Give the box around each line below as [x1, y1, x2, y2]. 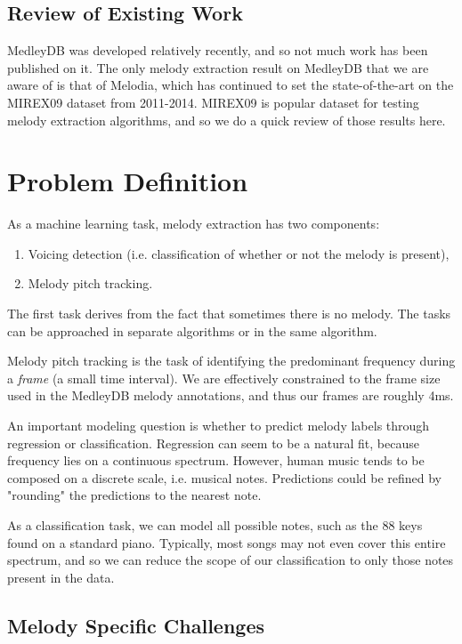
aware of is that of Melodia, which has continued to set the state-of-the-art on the [7, 76, 454, 94]
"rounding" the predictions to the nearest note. [7, 486, 262, 504]
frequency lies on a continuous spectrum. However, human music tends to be [7, 451, 425, 470]
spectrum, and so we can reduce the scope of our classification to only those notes [7, 551, 454, 569]
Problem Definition [7, 163, 248, 199]
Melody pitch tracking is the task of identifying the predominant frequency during [7, 351, 456, 370]
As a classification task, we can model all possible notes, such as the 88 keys [7, 516, 423, 535]
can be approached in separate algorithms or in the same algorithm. [7, 321, 377, 340]
